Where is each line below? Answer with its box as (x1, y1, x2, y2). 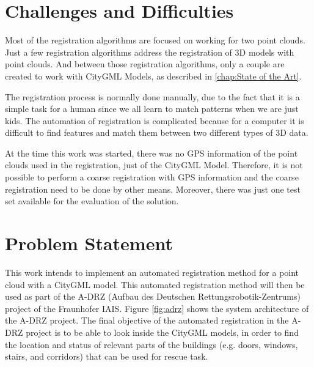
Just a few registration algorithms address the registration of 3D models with (5, 45, 294, 58)
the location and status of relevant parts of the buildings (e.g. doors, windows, (5, 338, 298, 350)
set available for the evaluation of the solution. (5, 195, 179, 207)
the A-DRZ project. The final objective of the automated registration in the (5, 314, 289, 327)
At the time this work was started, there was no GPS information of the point (5, 146, 298, 159)
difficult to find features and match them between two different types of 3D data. (5, 126, 309, 139)
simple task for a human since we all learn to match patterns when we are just (5, 102, 299, 115)
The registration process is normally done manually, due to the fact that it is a (5, 90, 300, 103)
